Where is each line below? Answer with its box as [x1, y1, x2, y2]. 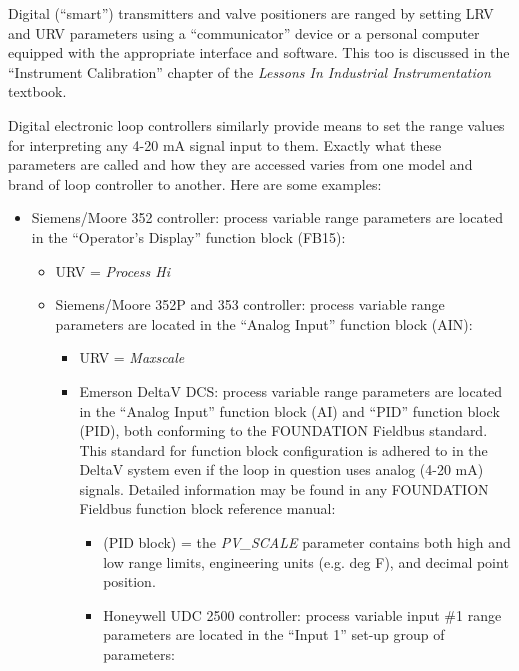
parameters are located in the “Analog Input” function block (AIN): [55, 313, 473, 334]
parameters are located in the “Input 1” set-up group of [103, 624, 445, 645]
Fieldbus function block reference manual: [79, 498, 336, 519]
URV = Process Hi [55, 260, 171, 281]
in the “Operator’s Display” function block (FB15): [31, 226, 346, 247]
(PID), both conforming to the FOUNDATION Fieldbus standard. [79, 420, 488, 441]
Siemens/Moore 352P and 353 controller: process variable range [55, 294, 445, 315]
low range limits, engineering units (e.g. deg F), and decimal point [103, 551, 509, 572]
